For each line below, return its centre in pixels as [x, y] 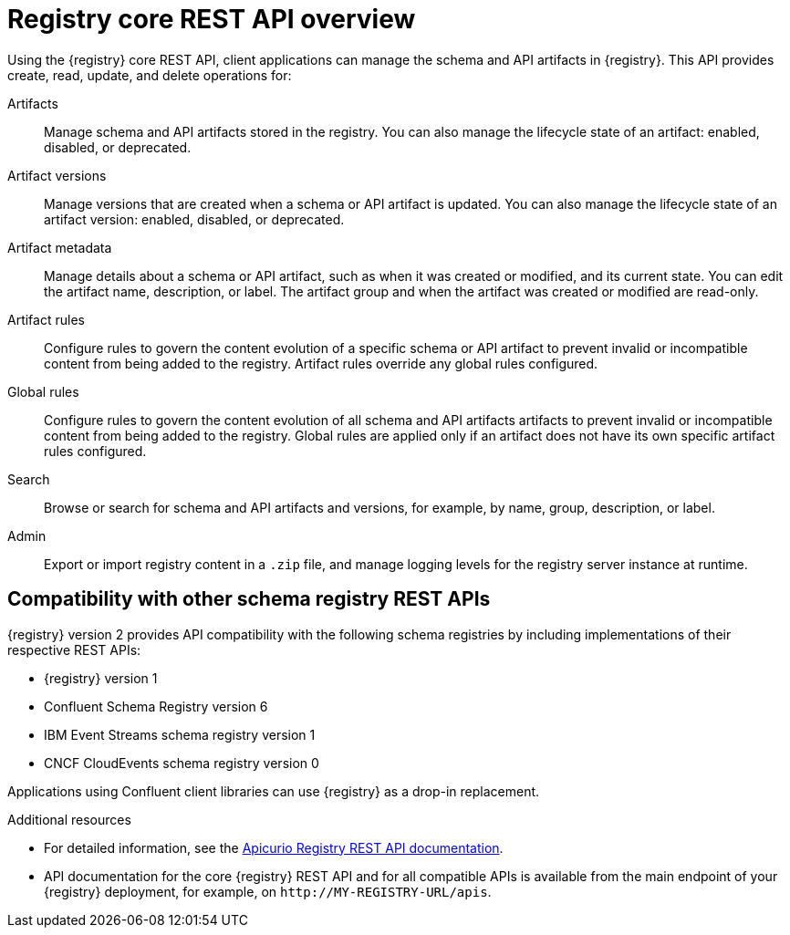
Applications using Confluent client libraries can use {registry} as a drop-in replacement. [274, 791]
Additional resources [69, 819]
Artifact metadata [60, 247]
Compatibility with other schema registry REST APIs [249, 599]
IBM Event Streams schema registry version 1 [180, 734]
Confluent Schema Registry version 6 [156, 706]
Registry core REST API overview [212, 19]
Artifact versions [57, 175]
